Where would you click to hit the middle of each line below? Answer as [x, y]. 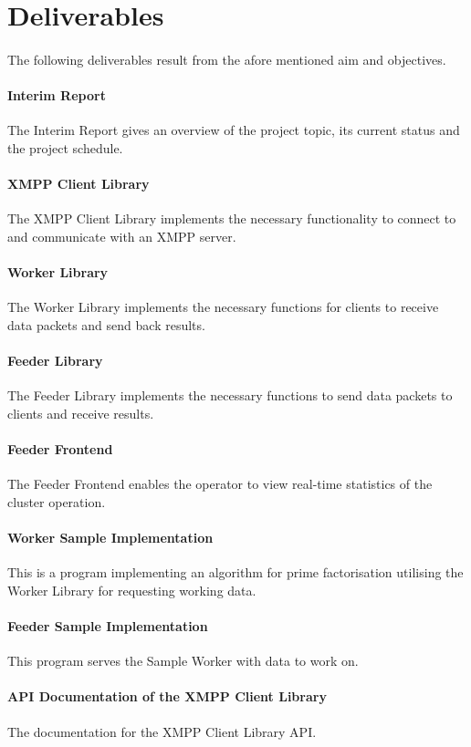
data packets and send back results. [106, 324]
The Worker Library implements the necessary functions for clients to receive [223, 307]
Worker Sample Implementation [110, 538]
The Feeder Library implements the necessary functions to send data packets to [230, 395]
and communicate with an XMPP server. [122, 236]
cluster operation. [57, 501]
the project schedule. [65, 147]
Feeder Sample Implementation [108, 626]
